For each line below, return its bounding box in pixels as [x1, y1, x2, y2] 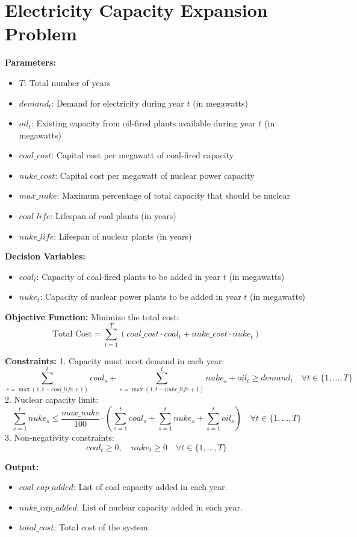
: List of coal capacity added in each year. [73, 480, 228, 493]
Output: [5, 460, 39, 473]
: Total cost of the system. [54, 521, 151, 533]
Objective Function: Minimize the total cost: [5, 311, 179, 323]
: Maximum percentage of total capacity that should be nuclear [57, 189, 290, 202]
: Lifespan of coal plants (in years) [50, 210, 176, 222]
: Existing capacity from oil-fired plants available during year [31, 117, 256, 129]
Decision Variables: [5, 250, 85, 262]
